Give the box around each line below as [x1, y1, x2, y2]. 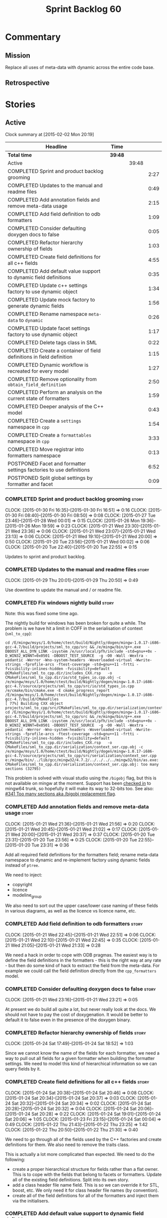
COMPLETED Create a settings [7, 417, 82, 424]
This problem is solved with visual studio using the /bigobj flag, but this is [5, 775, 157, 781]
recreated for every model [7, 368, 69, 375]
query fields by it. [5, 1066, 41, 1072]
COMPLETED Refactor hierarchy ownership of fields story [5, 1029, 146, 1036]
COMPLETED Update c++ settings [7, 282, 88, 289]
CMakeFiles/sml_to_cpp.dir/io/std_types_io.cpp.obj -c [5, 675, 121, 680]
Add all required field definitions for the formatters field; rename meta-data [5, 851, 159, 857]
